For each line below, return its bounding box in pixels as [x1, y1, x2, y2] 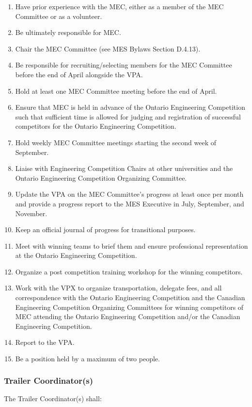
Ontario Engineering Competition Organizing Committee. [15, 172, 187, 183]
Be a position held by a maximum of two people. [15, 354, 160, 364]
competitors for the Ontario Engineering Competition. [15, 121, 176, 131]
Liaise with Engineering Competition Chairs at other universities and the [15, 163, 233, 173]
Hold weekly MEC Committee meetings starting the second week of [15, 137, 216, 147]
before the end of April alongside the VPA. [15, 69, 143, 79]
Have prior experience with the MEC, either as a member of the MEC [15, 1, 224, 11]
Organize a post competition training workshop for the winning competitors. [15, 266, 243, 276]
